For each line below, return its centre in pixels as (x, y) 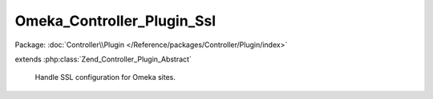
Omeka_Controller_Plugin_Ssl (115, 21)
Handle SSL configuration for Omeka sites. (105, 77)
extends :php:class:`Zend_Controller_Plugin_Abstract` (103, 59)
